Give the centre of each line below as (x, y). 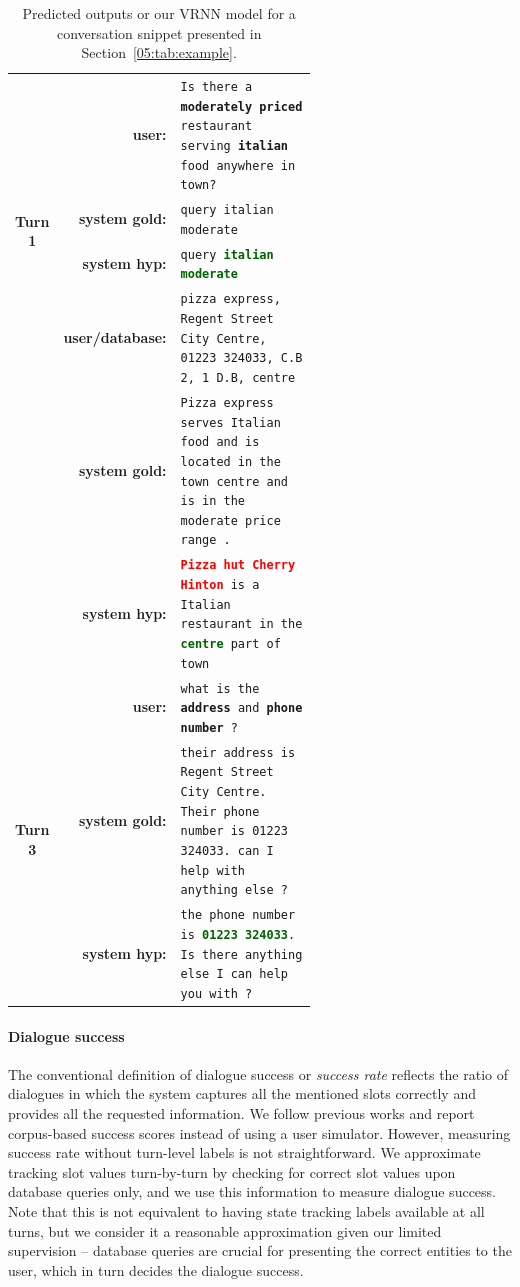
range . (205, 540)
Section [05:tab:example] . (159, 52)
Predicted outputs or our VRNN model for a (159, 13)
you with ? (216, 993)
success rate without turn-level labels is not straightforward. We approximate (244, 1152)
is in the (213, 501)
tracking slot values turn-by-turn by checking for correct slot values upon (232, 1171)
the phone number (238, 915)
